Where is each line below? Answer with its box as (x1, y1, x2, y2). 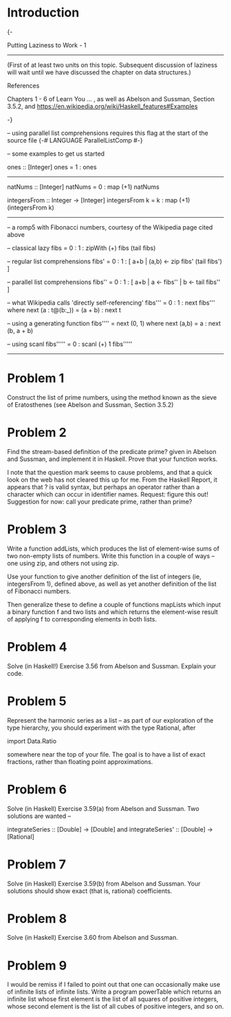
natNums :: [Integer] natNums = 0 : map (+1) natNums (7, 183, 159, 191)
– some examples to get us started (7, 150, 105, 158)
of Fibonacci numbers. (7, 587, 71, 595)
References (7, 81, 40, 90)
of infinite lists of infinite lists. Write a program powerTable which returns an (7, 987, 221, 996)
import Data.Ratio (7, 737, 57, 745)
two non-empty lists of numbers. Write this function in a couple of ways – (7, 551, 215, 559)
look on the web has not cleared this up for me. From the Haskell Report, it (7, 475, 218, 484)
